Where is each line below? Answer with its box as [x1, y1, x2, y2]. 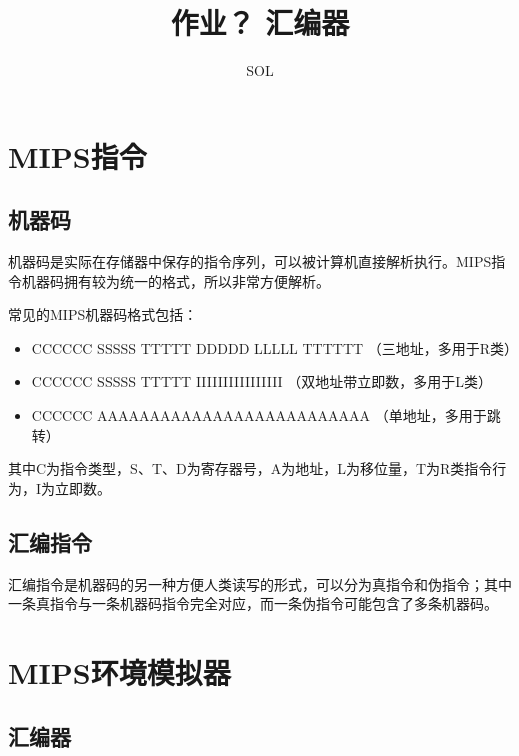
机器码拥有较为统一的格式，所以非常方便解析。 [21, 270, 330, 291]
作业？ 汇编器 [170, 2, 350, 43]
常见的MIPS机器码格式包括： [8, 304, 198, 325]
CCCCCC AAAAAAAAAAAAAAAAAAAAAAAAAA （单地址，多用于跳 [31, 405, 501, 426]
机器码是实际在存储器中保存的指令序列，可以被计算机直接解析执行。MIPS [8, 251, 492, 272]
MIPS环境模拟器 [8, 652, 231, 693]
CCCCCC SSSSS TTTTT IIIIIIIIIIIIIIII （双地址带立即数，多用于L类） [31, 371, 493, 392]
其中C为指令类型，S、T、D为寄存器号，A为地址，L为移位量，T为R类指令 [8, 458, 493, 479]
